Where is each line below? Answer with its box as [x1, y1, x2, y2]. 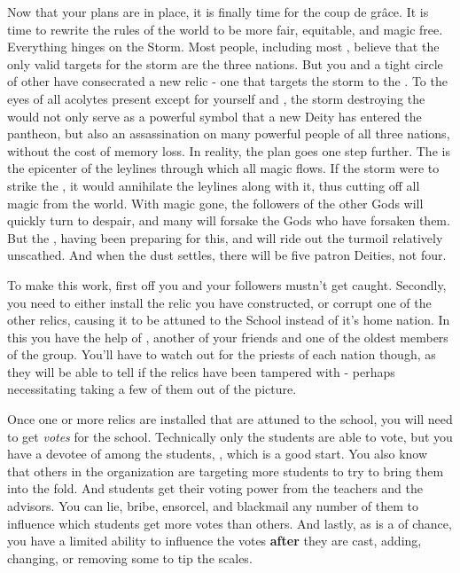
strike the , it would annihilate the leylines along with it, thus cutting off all [7, 176, 420, 194]
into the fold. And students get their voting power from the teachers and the [7, 479, 423, 498]
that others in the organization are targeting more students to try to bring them [7, 461, 444, 480]
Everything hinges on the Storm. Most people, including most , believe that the [7, 37, 440, 56]
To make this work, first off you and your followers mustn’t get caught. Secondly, [7, 275, 447, 294]
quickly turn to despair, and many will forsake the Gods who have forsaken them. [7, 211, 450, 230]
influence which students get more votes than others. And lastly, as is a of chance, [7, 514, 452, 532]
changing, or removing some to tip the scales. [7, 548, 253, 567]
